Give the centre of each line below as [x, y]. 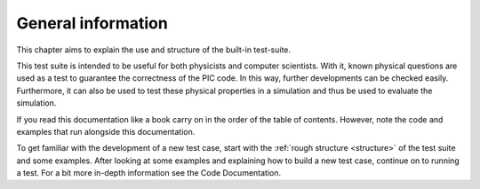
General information [92, 23]
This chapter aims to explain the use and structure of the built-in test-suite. [154, 50]
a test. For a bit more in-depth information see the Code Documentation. [149, 173]
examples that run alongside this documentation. [106, 131]
